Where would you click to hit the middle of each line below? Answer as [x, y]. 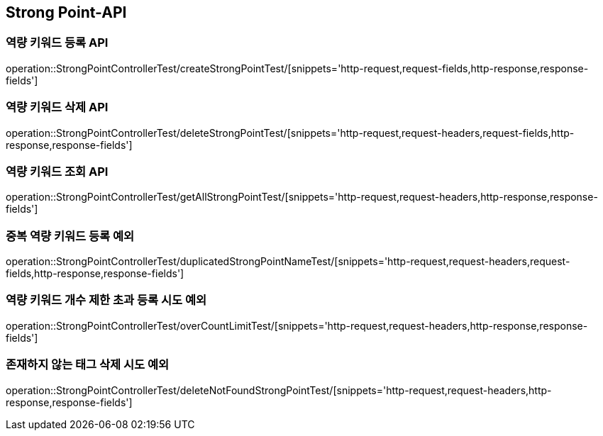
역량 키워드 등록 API [57, 43]
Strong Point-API [66, 12]
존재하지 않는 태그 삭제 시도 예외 [88, 365]
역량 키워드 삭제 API [57, 107]
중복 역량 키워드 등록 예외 [70, 236]
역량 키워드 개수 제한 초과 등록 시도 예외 [106, 300]
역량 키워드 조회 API [57, 171]
